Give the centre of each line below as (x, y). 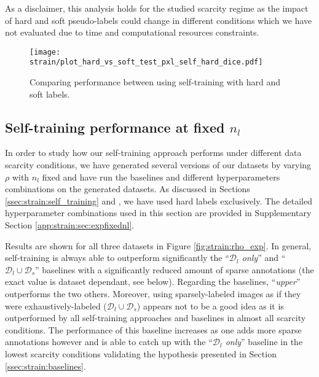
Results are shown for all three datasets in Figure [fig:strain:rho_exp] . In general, (158, 245)
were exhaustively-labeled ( (56, 305)
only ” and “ (264, 258)
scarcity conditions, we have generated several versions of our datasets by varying (158, 165)
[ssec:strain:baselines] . (45, 366)
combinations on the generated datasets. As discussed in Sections (128, 189)
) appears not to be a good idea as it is (210, 305)
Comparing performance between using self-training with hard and (155, 82)
